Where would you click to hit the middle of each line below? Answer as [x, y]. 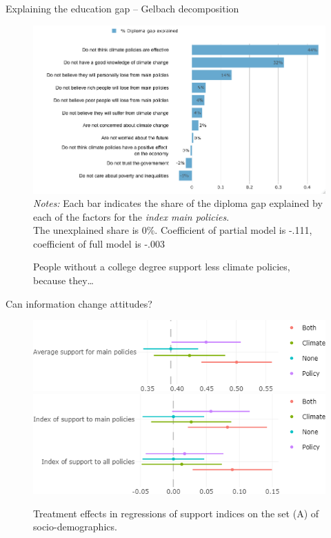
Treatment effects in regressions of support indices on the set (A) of [176, 513]
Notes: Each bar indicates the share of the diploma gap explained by [178, 203]
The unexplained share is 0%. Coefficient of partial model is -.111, [173, 230]
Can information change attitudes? [79, 303]
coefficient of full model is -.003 [99, 243]
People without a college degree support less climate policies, [162, 267]
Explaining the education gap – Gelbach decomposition [122, 8]
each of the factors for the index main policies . [131, 216]
